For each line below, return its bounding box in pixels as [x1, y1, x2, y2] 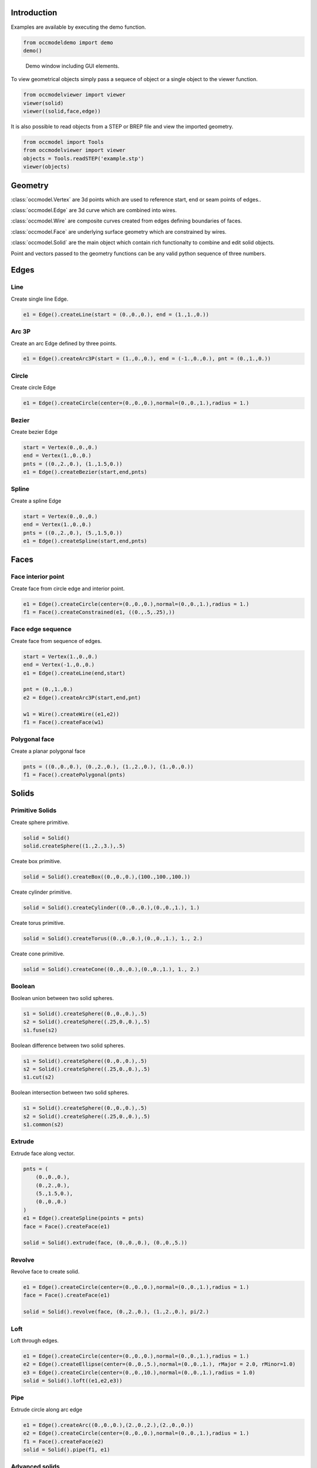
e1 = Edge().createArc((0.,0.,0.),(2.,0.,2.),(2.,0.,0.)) [23, 1422, 194, 1428]
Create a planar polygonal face [11, 748, 86, 755]
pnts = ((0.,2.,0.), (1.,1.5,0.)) [23, 460, 123, 467]
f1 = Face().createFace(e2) [23, 1438, 104, 1445]
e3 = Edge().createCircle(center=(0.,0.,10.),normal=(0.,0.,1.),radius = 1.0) [23, 1369, 255, 1376]
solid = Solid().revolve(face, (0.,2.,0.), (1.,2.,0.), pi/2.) [23, 1308, 210, 1315]
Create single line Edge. [11, 295, 69, 302]
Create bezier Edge [11, 428, 58, 435]
